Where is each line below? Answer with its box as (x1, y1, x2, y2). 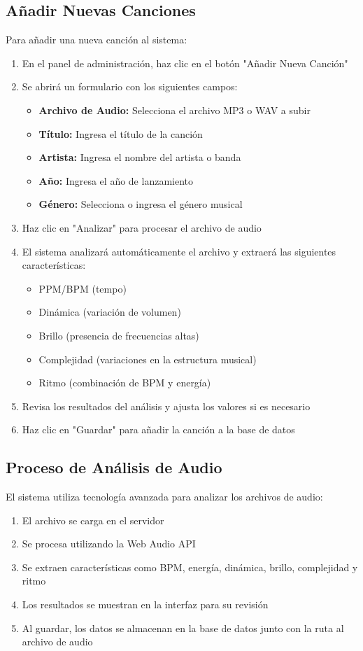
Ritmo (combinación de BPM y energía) (38, 375, 211, 390)
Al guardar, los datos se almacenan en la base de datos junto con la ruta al (22, 620, 344, 635)
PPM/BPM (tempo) (38, 281, 127, 295)
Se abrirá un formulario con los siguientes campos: (22, 79, 238, 94)
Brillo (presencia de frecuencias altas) (38, 328, 199, 342)
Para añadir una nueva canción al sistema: (6, 32, 187, 47)
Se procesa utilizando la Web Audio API (22, 536, 196, 551)
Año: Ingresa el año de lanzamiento (38, 173, 193, 188)
